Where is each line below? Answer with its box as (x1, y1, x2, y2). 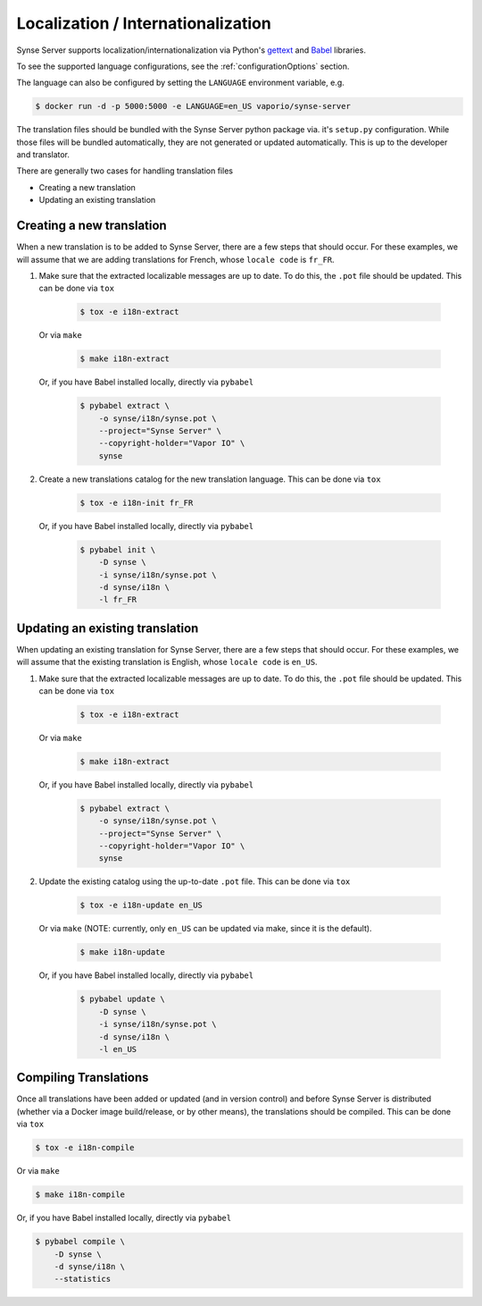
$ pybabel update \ (79, 994, 165, 1005)
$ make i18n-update (79, 948, 165, 957)
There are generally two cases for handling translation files (16, 165, 234, 176)
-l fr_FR (98, 594, 137, 605)
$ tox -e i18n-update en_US (79, 900, 203, 911)
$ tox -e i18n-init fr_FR (79, 497, 194, 508)
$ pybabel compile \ (35, 1236, 125, 1247)
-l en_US (98, 1044, 137, 1054)
